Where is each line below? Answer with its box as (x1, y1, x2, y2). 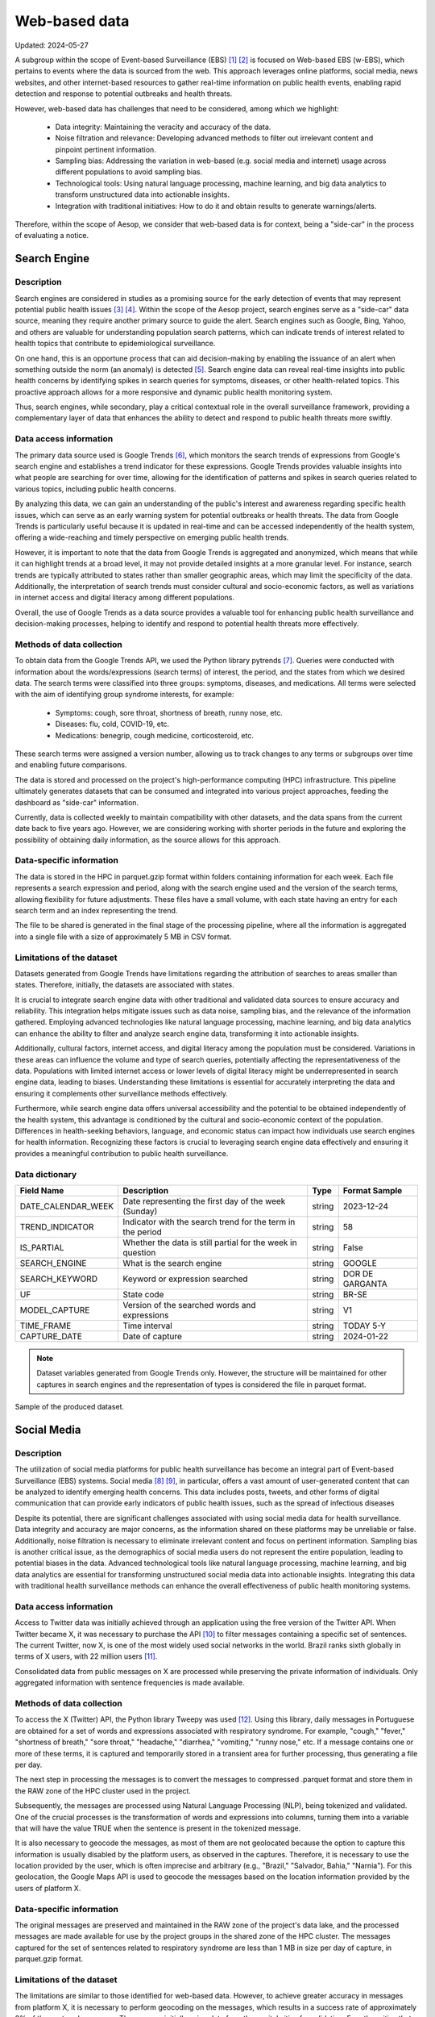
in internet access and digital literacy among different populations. (14, 593, 235, 603)
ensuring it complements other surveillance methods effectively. (14, 1088, 229, 1098)
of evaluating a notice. (14, 231, 89, 240)
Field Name (19, 1184, 64, 1196)
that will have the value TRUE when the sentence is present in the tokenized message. (14, 1823, 301, 1833)
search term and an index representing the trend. (14, 906, 178, 915)
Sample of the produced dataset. (14, 1402, 125, 1412)
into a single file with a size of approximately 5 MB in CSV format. (14, 932, 232, 942)
